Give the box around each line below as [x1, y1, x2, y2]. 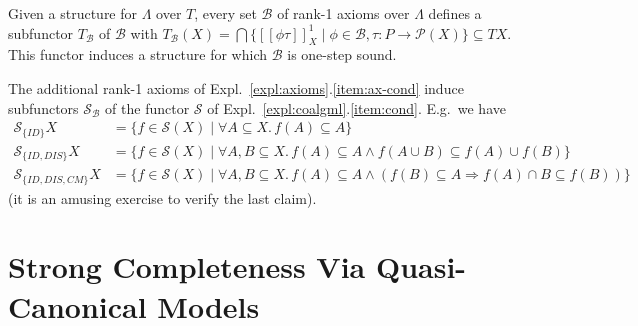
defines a [428, 3, 482, 23]
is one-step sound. [287, 44, 397, 65]
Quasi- [375, 246, 467, 287]
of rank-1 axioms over [277, 3, 410, 23]
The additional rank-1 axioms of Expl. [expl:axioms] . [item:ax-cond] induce [8, 77, 464, 98]
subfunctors [8, 97, 79, 118]
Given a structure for [8, 3, 138, 23]
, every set [194, 3, 257, 23]
